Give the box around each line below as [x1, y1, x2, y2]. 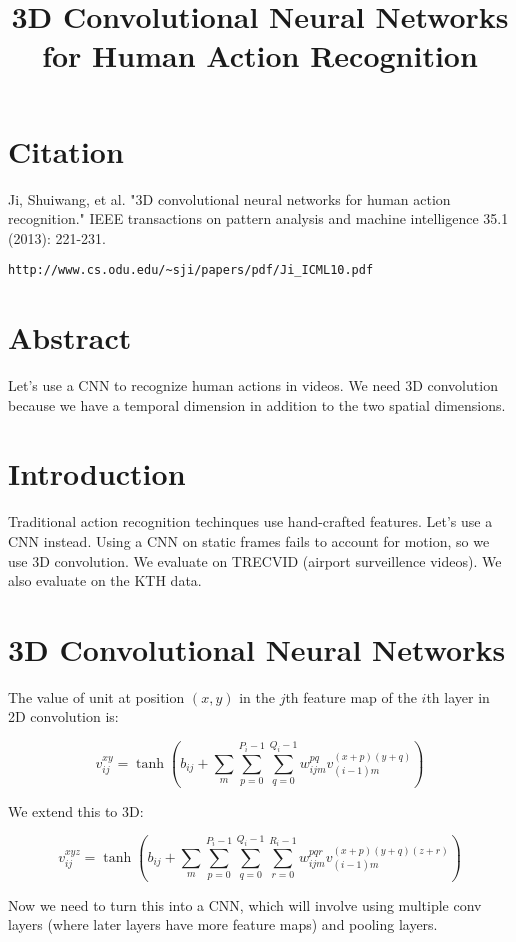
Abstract [8, 317, 132, 358]
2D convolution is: [8, 706, 119, 727]
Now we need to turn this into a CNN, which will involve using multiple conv [8, 894, 482, 915]
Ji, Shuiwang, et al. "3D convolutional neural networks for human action [8, 188, 451, 209]
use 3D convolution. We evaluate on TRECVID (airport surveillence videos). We [8, 550, 502, 571]
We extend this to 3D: [8, 800, 144, 821]
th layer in [426, 686, 490, 707]
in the [239, 686, 275, 707]
